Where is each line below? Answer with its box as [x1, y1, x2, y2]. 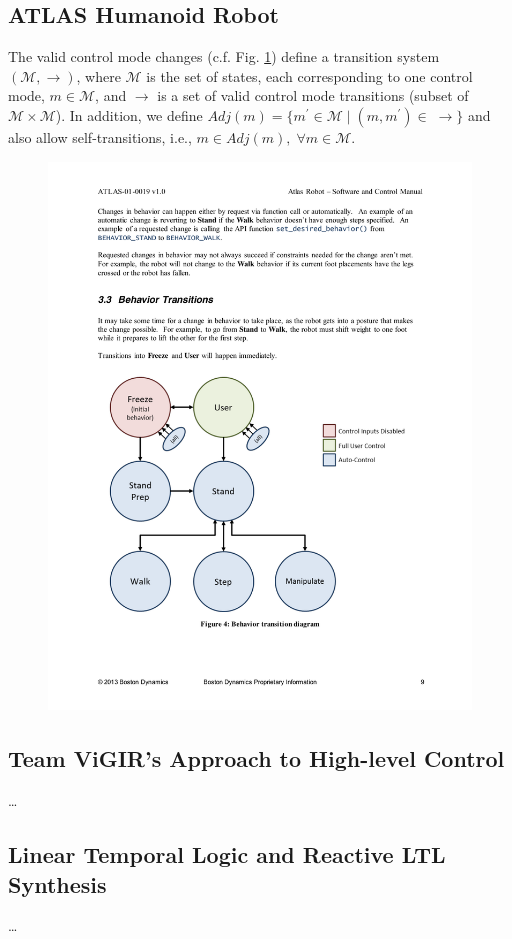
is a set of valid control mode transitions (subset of [157, 85, 469, 106]
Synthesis [8, 868, 107, 899]
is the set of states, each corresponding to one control [146, 65, 473, 86]
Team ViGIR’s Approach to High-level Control [8, 743, 505, 774]
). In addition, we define [55, 104, 203, 125]
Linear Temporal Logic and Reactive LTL [8, 839, 446, 870]
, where [76, 65, 121, 86]
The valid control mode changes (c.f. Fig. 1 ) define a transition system [8, 46, 440, 67]
